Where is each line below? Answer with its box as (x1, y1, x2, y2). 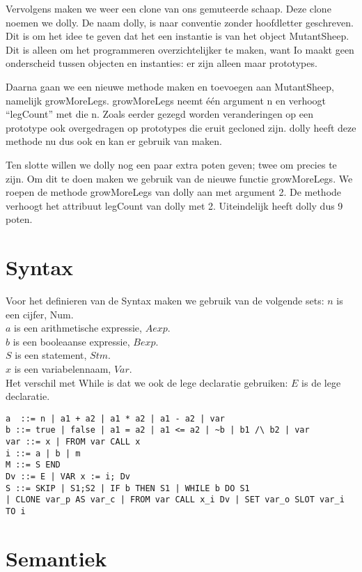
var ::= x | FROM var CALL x (6, 437, 141, 447)
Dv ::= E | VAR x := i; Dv (6, 472, 130, 482)
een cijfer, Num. (6, 307, 74, 321)
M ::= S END (6, 460, 61, 470)
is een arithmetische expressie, (14, 320, 142, 335)
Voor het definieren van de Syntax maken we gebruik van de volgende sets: (6, 293, 324, 308)
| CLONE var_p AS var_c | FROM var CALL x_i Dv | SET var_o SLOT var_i (6, 495, 345, 505)
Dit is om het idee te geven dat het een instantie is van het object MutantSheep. (6, 29, 349, 43)
